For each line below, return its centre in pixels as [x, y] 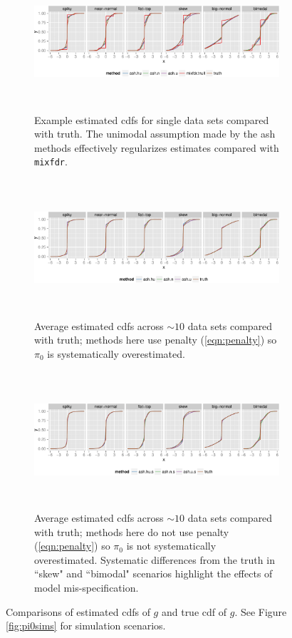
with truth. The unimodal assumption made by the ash [155, 134]
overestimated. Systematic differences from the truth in [155, 559]
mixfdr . [51, 161]
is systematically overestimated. [116, 353]
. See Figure [261, 611]
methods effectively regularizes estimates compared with [157, 147]
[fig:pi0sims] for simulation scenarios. [86, 626]
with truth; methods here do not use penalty [132, 531]
